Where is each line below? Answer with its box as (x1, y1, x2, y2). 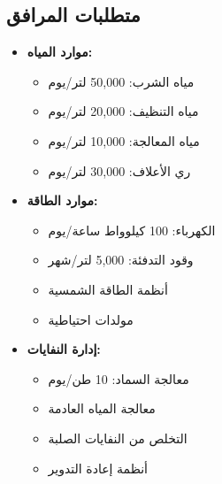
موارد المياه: (27, 42, 93, 61)
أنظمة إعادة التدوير (48, 458, 148, 477)
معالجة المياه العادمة (48, 399, 156, 418)
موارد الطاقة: (27, 191, 98, 210)
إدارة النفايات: (27, 340, 101, 358)
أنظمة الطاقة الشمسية (48, 280, 168, 298)
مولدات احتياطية (48, 310, 134, 328)
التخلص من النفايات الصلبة (48, 428, 188, 447)
